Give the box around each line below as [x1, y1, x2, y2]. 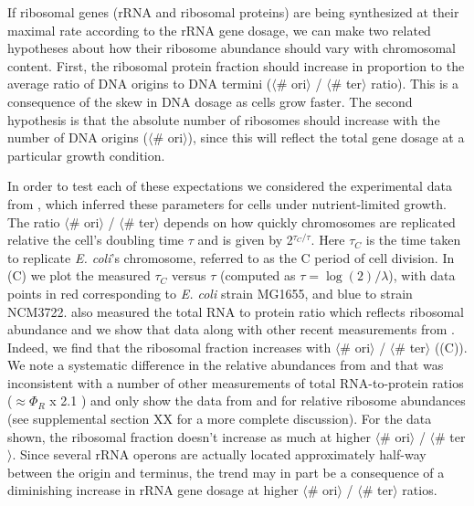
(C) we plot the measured [7, 266, 151, 285]
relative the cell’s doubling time [7, 230, 184, 249]
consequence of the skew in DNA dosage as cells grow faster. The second [7, 91, 413, 111]
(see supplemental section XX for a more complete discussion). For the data [7, 409, 432, 428]
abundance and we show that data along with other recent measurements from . [7, 320, 455, 339]
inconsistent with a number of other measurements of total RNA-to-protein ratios [7, 373, 464, 392]
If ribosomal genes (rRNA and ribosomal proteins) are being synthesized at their [7, 3, 459, 21]
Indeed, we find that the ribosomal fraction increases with [7, 337, 332, 356]
